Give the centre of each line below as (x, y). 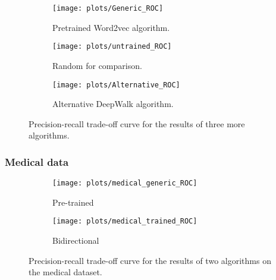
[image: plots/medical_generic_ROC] (125, 183)
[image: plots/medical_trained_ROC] (125, 221)
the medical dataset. (65, 272)
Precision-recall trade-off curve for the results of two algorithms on (150, 260)
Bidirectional (76, 240)
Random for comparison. (97, 65)
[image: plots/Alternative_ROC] (116, 85)
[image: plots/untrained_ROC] (112, 47)
